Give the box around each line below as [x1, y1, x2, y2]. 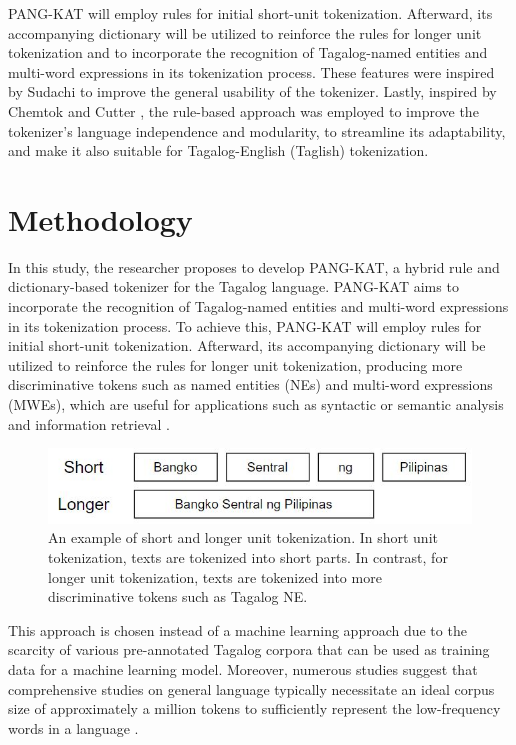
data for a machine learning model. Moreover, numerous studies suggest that [8, 658, 478, 679]
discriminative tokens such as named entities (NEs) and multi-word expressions [8, 374, 493, 395]
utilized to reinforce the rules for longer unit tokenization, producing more [8, 354, 463, 375]
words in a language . [8, 717, 139, 738]
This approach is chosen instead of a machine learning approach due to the [8, 619, 467, 640]
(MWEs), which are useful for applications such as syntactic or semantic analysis [8, 394, 504, 415]
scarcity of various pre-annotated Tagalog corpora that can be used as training [8, 639, 490, 660]
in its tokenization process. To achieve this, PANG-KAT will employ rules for [8, 315, 482, 336]
